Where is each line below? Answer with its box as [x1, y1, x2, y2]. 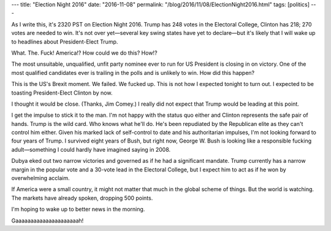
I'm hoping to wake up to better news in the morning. [11, 206, 145, 213]
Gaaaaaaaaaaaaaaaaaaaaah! [11, 217, 84, 224]
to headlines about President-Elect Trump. [11, 37, 118, 45]
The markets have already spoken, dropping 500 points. [11, 194, 153, 202]
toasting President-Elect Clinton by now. [11, 89, 113, 96]
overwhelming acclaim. [11, 174, 70, 182]
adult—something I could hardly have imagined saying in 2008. [11, 146, 171, 153]
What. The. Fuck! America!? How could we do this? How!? [11, 49, 158, 57]
